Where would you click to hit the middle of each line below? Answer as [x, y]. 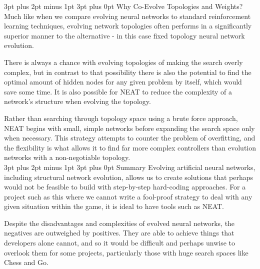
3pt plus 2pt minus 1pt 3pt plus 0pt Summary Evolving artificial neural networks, [130, 167]
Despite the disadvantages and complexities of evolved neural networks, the [119, 223]
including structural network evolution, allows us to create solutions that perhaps [129, 177]
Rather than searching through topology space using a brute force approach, [121, 118]
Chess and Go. [26, 262]
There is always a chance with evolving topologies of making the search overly [123, 62]
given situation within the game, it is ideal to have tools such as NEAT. [114, 206]
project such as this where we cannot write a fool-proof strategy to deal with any [128, 196]
